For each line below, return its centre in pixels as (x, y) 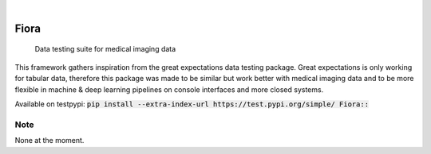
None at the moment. (49, 141)
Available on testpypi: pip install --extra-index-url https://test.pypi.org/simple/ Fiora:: (192, 104)
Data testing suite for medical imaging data (105, 49)
